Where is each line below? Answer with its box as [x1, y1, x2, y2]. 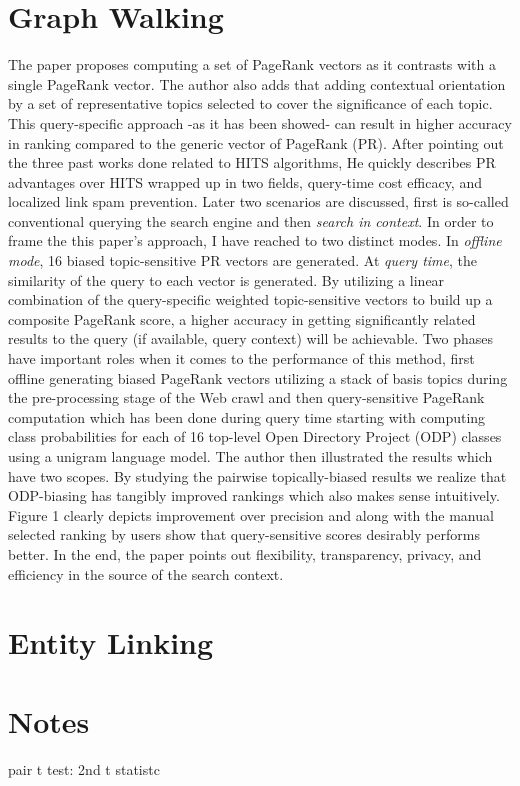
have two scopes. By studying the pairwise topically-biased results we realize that [8, 465, 507, 486]
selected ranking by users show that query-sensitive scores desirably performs [8, 524, 480, 545]
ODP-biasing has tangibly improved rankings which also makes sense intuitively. [8, 485, 500, 506]
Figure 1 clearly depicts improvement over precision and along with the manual [8, 504, 494, 525]
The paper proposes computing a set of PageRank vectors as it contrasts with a [8, 54, 496, 75]
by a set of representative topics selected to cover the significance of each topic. [8, 93, 493, 114]
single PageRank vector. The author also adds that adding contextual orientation [8, 73, 506, 94]
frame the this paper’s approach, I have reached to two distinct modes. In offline [8, 230, 502, 251]
